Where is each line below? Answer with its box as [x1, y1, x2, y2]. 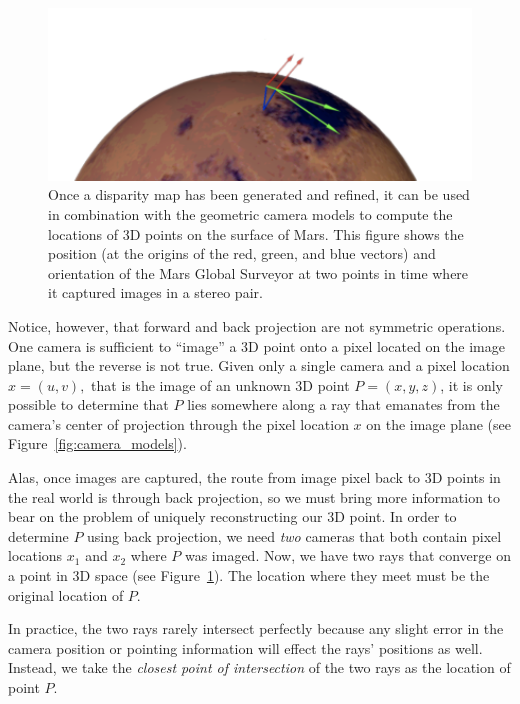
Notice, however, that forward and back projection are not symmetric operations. [8, 315, 506, 336]
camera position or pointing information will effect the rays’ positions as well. [8, 637, 483, 658]
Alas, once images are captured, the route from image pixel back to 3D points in [8, 467, 501, 488]
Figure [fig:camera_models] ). [8, 433, 187, 454]
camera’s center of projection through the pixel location [8, 413, 349, 434]
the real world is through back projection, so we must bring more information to [8, 486, 501, 507]
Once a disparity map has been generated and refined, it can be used [48, 184, 470, 205]
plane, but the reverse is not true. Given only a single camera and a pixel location [8, 355, 510, 376]
